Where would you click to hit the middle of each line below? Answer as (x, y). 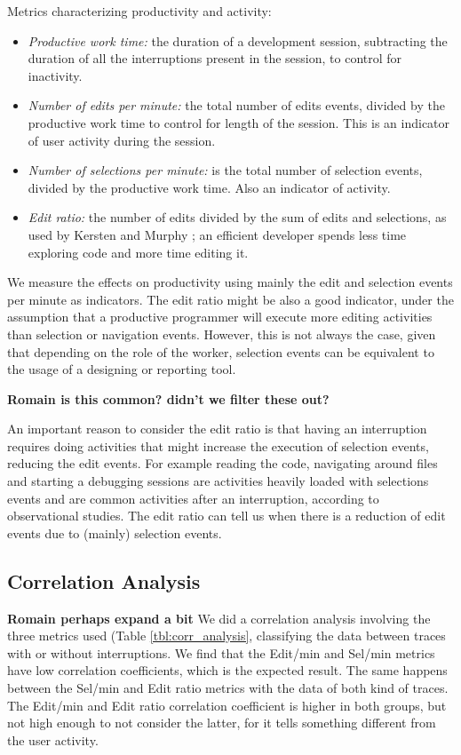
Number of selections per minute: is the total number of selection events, (225, 170)
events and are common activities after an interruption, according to (193, 498)
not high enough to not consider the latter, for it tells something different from (222, 723)
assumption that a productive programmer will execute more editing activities (220, 317)
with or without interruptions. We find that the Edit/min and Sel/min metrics (221, 652)
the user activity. (53, 739)
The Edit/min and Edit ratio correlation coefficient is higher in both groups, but (227, 705)
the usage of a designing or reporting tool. (122, 369)
